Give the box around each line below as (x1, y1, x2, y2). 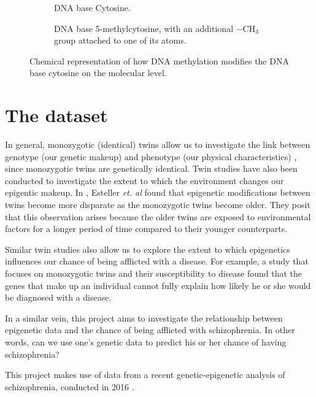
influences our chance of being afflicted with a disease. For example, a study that (5, 255, 309, 268)
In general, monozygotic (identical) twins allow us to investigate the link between (5, 138, 310, 151)
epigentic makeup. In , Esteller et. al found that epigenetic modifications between (5, 186, 310, 199)
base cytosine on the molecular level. (29, 66, 167, 79)
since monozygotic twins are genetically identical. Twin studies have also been (5, 162, 298, 175)
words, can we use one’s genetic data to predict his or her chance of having (5, 336, 287, 348)
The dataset (5, 102, 108, 128)
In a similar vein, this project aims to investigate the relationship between (5, 311, 283, 324)
